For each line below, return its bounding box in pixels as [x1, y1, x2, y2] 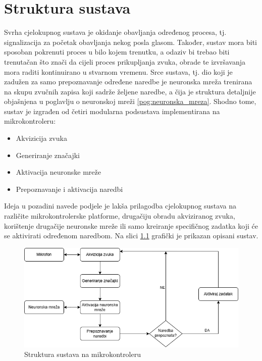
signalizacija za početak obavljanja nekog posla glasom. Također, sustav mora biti [4, 36, 257, 47]
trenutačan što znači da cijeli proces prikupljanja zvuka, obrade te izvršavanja [4, 56, 246, 67]
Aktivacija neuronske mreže [16, 167, 101, 177]
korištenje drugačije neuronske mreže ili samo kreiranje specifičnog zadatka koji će [4, 220, 258, 231]
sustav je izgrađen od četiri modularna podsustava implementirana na [4, 106, 220, 116]
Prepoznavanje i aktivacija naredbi [16, 183, 123, 194]
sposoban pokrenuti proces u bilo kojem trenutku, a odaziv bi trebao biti [4, 46, 230, 57]
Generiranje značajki [16, 149, 80, 160]
